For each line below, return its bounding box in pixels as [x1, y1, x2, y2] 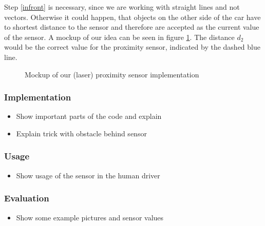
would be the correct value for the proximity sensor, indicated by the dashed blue [4, 42, 260, 52]
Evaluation [4, 192, 49, 204]
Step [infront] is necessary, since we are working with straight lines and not [4, 2, 240, 12]
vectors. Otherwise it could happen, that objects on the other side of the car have [4, 11, 261, 22]
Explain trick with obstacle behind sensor [16, 128, 147, 138]
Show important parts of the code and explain [16, 111, 162, 121]
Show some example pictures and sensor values [16, 212, 164, 222]
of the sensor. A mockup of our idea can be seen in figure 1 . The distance [4, 31, 235, 42]
